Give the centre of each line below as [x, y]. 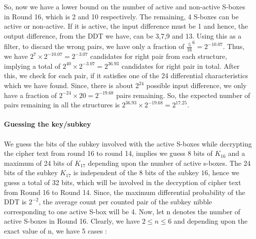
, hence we [224, 172]
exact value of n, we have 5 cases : [55, 230]
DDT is [15, 202]
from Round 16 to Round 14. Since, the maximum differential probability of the [125, 192]
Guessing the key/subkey [48, 124]
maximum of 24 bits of [38, 163]
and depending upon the [211, 221]
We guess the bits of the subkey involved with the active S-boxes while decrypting [128, 143]
